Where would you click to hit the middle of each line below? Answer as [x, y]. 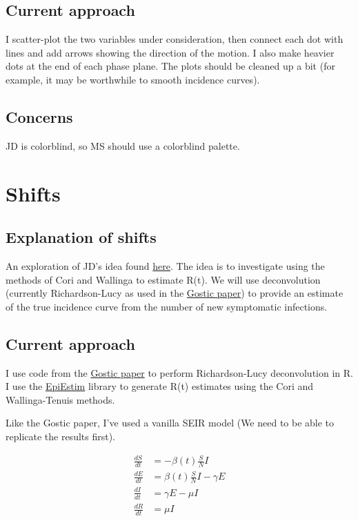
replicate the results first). [61, 436]
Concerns [39, 116]
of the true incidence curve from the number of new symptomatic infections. [167, 306]
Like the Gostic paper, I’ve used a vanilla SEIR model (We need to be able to [170, 423]
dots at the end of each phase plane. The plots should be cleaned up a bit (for [170, 66]
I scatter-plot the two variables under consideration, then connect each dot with [175, 39]
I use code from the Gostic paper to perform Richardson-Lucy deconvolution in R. [179, 372]
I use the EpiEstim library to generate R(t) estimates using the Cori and [160, 386]
